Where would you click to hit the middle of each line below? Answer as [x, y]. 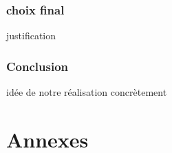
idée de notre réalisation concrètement [87, 92]
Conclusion [37, 66]
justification [31, 35]
